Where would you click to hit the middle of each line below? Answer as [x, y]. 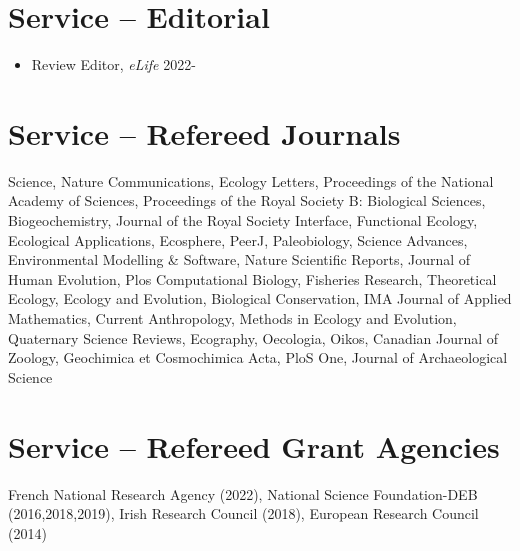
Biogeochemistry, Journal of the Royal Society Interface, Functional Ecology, [243, 220]
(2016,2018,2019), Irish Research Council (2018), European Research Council [243, 513]
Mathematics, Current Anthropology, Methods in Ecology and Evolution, [232, 318]
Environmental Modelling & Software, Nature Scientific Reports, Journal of [239, 259]
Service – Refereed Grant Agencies [254, 445]
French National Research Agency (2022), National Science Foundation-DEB [243, 493]
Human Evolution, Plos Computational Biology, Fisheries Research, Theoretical [252, 278]
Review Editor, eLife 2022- [113, 64]
